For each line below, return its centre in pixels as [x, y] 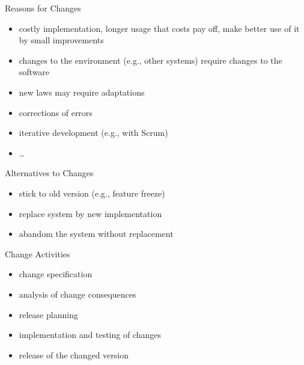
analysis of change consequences [78, 294]
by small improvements [61, 40]
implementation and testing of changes [90, 335]
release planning [48, 314]
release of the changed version [74, 354]
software [34, 72]
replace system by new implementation [90, 213]
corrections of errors [56, 112]
